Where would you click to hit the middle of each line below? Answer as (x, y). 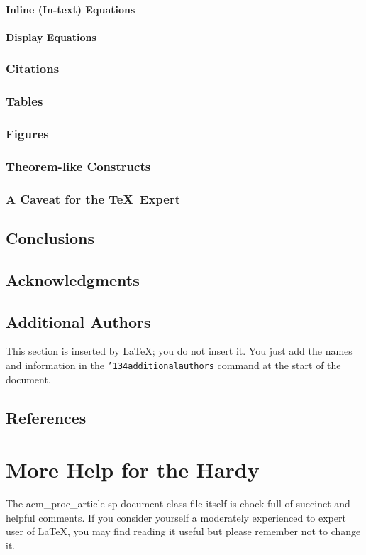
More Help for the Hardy (133, 469)
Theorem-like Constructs (78, 166)
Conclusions (50, 237)
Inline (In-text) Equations (71, 9)
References (46, 417)
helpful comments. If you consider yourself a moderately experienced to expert (176, 517)
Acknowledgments (73, 279)
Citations (33, 68)
